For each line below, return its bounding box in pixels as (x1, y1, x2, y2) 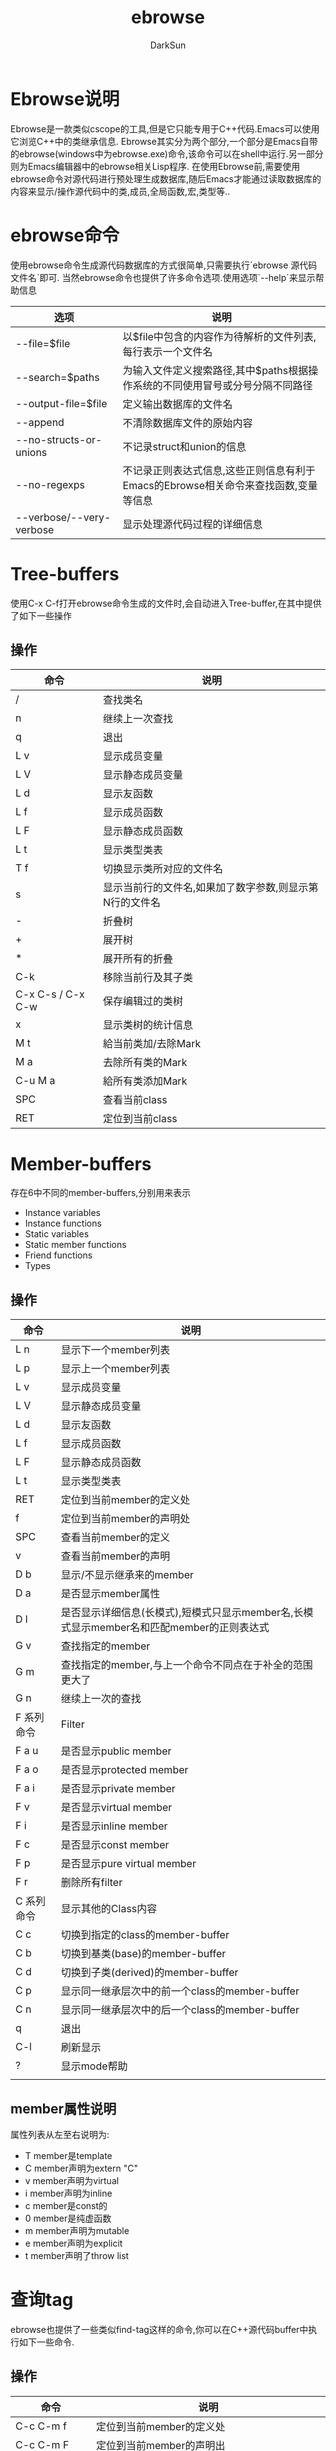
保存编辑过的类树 (102, 994, 183, 1008)
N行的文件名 (102, 896, 161, 910)
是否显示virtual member (60, 1801, 173, 1815)
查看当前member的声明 (60, 1549, 171, 1563)
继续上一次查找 (102, 712, 173, 726)
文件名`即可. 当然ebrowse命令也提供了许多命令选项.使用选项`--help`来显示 (10, 271, 316, 283)
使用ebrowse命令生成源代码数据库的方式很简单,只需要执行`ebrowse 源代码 (10, 259, 318, 271)
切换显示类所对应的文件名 (102, 862, 223, 876)
